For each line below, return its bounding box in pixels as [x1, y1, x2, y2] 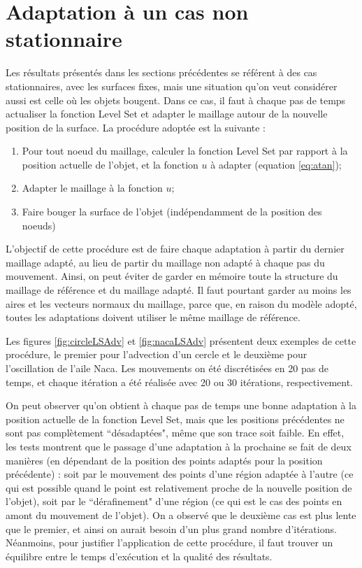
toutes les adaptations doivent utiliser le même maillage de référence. [6, 310, 301, 325]
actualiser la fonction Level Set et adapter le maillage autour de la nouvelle [6, 106, 328, 121]
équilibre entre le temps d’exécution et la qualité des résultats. [6, 548, 273, 563]
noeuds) [22, 218, 56, 232]
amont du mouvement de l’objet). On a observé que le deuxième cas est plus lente [6, 507, 356, 522]
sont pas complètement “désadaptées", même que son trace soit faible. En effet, [6, 425, 345, 440]
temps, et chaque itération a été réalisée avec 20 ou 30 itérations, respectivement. [6, 374, 353, 389]
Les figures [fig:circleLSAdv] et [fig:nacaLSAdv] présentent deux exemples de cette [6, 333, 356, 348]
